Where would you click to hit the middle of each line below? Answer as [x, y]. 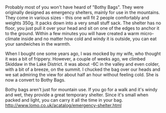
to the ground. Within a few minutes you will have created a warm [72, 33]
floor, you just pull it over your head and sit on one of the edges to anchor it [82, 28]
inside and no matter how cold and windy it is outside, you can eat [89, 39]
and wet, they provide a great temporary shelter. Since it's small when [77, 95]
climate [13, 39]
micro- [147, 33]
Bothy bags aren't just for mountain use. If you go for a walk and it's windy [81, 89]
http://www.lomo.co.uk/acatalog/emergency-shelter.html [63, 105]
